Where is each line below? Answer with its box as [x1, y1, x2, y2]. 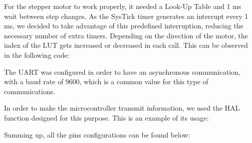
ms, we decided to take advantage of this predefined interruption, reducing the [4, 20, 244, 31]
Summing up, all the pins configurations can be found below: [4, 129, 190, 140]
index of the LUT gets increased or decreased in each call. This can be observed [4, 40, 248, 50]
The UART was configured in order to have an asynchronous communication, [4, 66, 241, 77]
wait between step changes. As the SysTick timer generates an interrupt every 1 [4, 10, 249, 21]
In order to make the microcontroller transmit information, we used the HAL [4, 103, 240, 113]
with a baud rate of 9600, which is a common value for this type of [4, 76, 209, 87]
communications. [4, 86, 55, 96]
